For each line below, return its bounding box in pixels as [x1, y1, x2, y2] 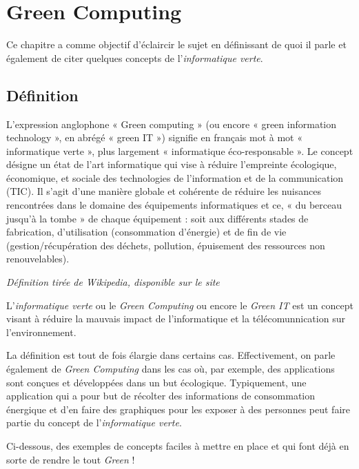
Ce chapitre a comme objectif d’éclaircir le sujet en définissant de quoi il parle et [6, 37, 347, 52]
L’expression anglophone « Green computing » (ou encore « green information [6, 116, 337, 131]
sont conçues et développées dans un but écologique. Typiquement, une [6, 375, 307, 389]
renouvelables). [6, 251, 70, 266]
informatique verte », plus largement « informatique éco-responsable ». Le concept [6, 143, 353, 158]
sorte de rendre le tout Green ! [6, 452, 135, 466]
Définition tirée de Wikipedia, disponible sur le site [6, 275, 220, 289]
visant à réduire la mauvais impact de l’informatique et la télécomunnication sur [6, 311, 345, 326]
